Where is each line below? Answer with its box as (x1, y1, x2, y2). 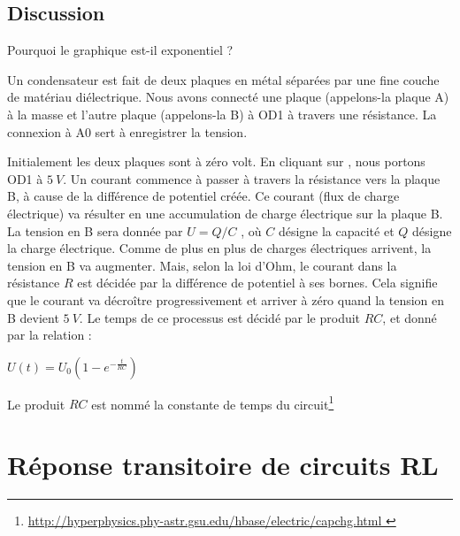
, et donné (382, 308, 437, 326)
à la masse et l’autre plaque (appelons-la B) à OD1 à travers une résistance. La (7, 104, 437, 123)
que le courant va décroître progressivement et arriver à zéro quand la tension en (7, 290, 445, 309)
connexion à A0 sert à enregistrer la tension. (7, 122, 248, 141)
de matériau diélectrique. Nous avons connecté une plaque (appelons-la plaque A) (7, 88, 449, 106)
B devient (7, 308, 59, 326)
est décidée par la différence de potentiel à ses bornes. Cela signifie (77, 273, 438, 292)
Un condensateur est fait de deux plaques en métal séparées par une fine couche (7, 70, 440, 88)
